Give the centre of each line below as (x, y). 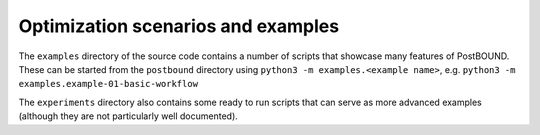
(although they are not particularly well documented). (128, 116)
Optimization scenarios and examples (179, 26)
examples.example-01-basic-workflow (108, 84)
